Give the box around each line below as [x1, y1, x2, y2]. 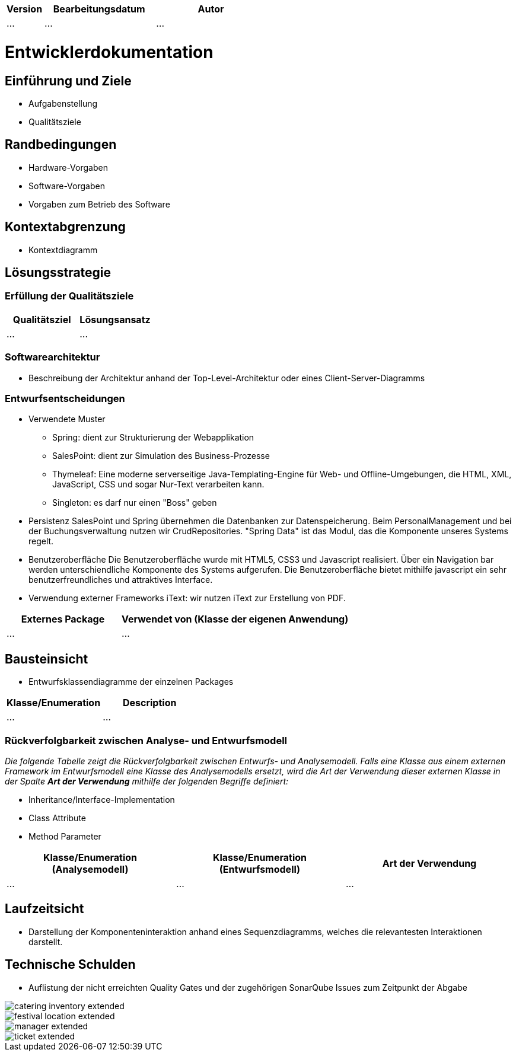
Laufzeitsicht [5, 901, 84, 917]
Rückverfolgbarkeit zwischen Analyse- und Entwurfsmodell [5, 734, 288, 746]
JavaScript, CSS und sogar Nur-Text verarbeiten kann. [52, 479, 265, 490]
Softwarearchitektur [5, 351, 100, 363]
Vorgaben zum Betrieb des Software [28, 199, 170, 209]
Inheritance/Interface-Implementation [28, 794, 175, 805]
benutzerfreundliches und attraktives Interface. [28, 575, 213, 585]
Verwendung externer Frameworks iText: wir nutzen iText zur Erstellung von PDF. [28, 593, 346, 604]
